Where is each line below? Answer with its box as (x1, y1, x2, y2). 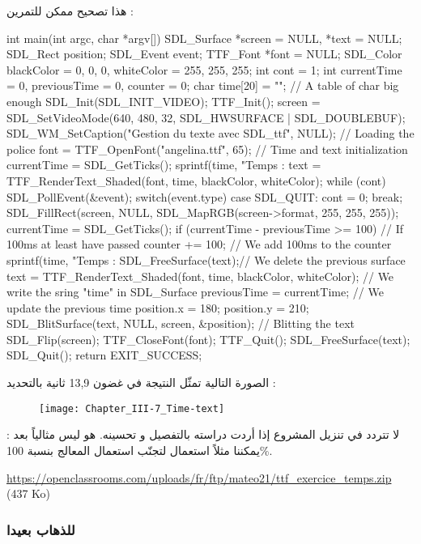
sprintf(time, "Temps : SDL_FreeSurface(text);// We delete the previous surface (6, 251, 406, 268)
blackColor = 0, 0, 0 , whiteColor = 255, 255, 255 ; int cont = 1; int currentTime (6, 61, 402, 78)
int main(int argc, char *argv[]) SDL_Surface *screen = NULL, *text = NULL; (6, 29, 402, 46)
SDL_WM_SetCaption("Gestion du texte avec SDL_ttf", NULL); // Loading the (6, 125, 415, 142)
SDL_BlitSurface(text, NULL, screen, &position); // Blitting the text (6, 315, 355, 332)
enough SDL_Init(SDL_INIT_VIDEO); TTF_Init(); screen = (6, 92, 321, 109)
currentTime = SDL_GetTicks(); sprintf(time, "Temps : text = (6, 156, 321, 173)
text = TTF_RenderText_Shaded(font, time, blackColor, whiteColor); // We (6, 267, 394, 284)
